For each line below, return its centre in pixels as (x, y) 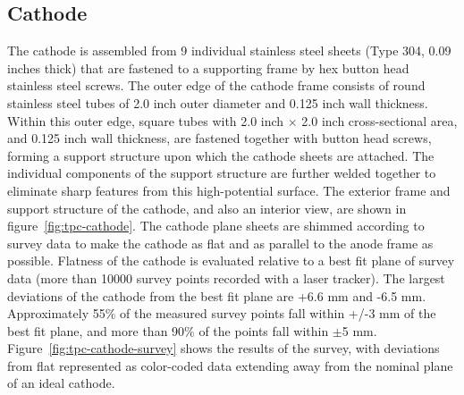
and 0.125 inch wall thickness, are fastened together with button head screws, (219, 138)
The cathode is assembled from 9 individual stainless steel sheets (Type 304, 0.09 (229, 50)
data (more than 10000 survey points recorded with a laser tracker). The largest (226, 277)
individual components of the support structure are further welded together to (222, 173)
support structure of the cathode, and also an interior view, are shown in (207, 208)
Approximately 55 (56, 313)
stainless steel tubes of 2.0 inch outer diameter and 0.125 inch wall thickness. (218, 102)
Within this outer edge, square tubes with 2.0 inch (146, 120)
